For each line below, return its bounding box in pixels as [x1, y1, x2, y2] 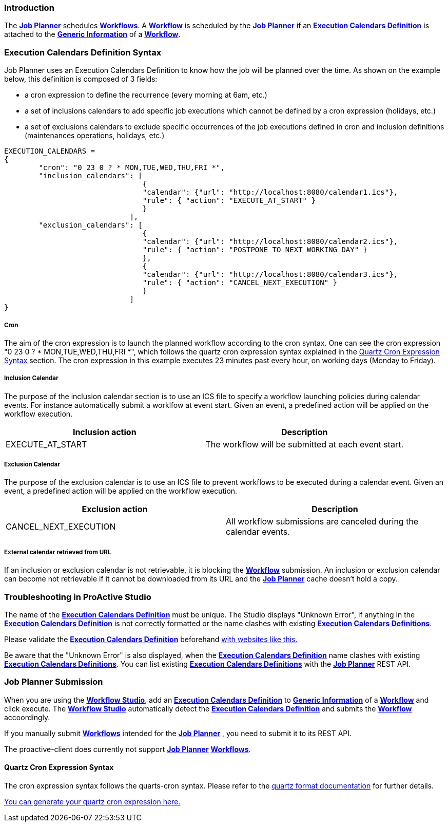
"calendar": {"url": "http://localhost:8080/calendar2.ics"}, [142, 237, 398, 246]
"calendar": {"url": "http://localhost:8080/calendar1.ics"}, [142, 188, 398, 197]
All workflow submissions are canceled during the [226, 516, 419, 527]
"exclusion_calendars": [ [38, 221, 143, 230]
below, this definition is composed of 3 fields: [4, 74, 158, 84]
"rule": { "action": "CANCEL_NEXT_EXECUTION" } [142, 278, 338, 287]
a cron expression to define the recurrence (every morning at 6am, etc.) [25, 90, 267, 100]
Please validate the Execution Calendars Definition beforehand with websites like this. [4, 635, 298, 644]
